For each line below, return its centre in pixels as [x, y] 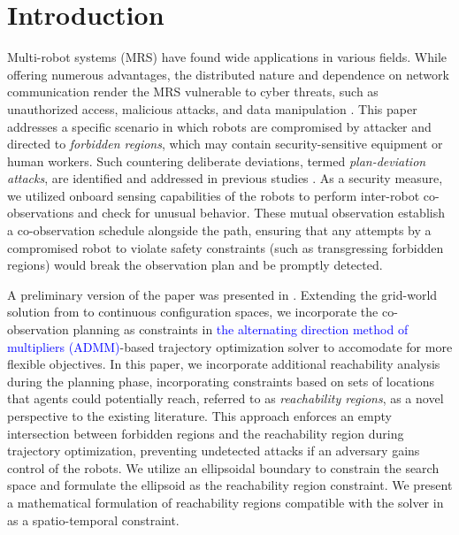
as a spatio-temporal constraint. [93, 520]
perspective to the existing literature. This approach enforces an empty [199, 416]
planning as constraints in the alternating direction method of [241, 329]
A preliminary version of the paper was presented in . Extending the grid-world [222, 294]
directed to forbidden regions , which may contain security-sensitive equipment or [225, 144]
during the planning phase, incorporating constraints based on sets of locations [221, 381]
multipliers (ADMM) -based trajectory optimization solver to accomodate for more [230, 346]
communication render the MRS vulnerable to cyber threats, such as [193, 92]
